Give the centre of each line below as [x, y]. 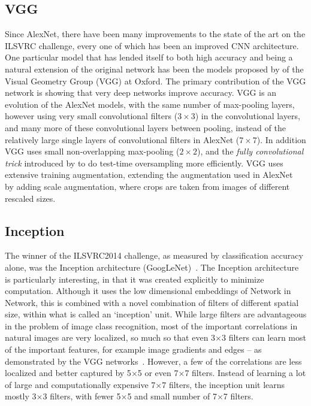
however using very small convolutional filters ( [91, 116]
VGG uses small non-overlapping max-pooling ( [92, 151]
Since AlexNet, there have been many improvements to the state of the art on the [155, 34]
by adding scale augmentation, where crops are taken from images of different [147, 186]
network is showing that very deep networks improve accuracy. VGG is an [141, 93]
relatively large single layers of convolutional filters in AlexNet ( [122, 139]
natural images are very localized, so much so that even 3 [110, 337]
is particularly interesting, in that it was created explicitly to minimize [135, 279]
